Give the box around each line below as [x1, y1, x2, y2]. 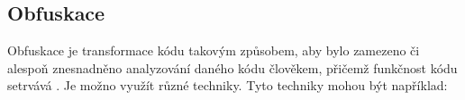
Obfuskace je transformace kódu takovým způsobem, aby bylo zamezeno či [7, 41, 420, 60]
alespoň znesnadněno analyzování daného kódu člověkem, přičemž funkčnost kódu [7, 58, 458, 77]
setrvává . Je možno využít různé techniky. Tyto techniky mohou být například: [7, 76, 448, 95]
